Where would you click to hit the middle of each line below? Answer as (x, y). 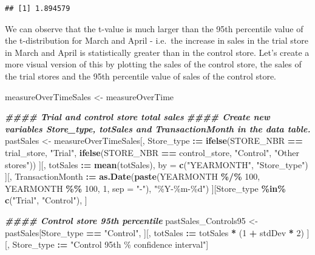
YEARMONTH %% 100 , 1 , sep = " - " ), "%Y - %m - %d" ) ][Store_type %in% (145, 188)
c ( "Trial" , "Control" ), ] (46, 200)
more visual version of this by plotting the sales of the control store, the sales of (153, 64)
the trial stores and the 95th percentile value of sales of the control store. (141, 76)
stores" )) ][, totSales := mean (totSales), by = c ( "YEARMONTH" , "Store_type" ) (157, 164)
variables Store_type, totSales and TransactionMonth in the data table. (158, 128)
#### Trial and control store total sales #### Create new (137, 117)
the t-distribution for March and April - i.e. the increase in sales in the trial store (157, 40)
